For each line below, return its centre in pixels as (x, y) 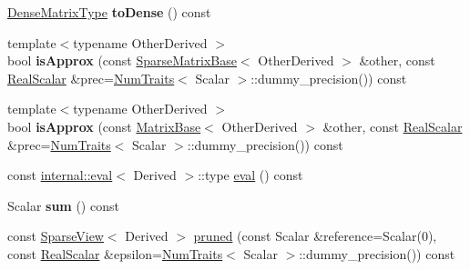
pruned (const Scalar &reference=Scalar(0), (315, 236)
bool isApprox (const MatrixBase (104, 126)
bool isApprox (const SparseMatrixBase (122, 60)
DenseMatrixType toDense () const (109, 12)
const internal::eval (60, 175)
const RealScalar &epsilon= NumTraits (115, 253)
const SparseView (56, 236)
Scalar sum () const (63, 205)
